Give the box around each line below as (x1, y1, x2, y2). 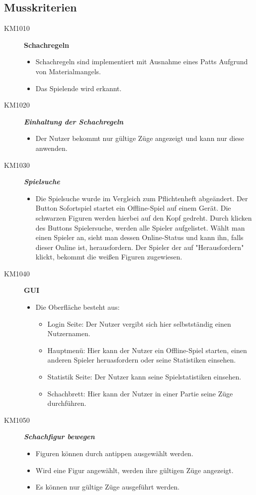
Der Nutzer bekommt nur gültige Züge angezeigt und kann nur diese (35, 133, 245, 143)
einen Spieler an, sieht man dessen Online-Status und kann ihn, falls (35, 232, 244, 243)
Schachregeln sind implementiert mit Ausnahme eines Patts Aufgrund (35, 56, 248, 67)
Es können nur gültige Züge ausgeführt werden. (35, 482, 180, 492)
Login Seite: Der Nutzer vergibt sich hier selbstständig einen (47, 318, 231, 329)
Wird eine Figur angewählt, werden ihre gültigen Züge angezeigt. (35, 465, 234, 475)
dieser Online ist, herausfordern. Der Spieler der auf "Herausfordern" (35, 242, 244, 252)
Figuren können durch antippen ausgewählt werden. (35, 448, 193, 459)
